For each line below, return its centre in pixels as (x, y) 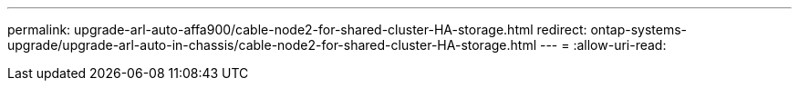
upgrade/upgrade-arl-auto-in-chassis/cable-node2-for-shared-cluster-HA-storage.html (272, 45)
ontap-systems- (638, 29)
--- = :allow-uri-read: (603, 45)
